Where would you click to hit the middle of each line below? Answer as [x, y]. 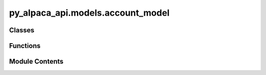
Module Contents [36, 62]
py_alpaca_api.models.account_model [89, 13]
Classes [22, 30]
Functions [25, 46]
